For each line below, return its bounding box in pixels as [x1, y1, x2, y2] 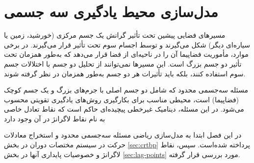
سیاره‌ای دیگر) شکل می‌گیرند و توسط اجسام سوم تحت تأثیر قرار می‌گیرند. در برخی [4, 39, 251, 49]
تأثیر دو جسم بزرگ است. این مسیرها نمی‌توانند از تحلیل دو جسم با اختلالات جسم [4, 58, 242, 69]
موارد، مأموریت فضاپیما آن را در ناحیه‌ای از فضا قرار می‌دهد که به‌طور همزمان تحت [4, 49, 249, 59]
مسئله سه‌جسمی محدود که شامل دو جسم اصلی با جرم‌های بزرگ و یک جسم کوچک [4, 85, 248, 95]
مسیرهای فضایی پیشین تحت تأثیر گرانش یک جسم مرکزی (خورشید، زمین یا [4, 30, 226, 40]
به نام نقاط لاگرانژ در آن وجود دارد [4, 113, 105, 123]
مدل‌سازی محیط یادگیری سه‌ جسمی [4, 1, 218, 22]
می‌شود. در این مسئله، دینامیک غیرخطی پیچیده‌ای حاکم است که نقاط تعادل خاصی [4, 104, 244, 114]
